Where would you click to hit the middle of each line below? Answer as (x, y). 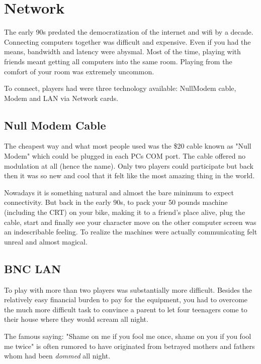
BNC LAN (33, 268)
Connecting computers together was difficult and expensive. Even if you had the (127, 41)
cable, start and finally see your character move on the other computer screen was (130, 222)
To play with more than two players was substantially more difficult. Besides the (128, 289)
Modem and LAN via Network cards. (61, 98)
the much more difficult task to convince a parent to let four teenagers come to (126, 309)
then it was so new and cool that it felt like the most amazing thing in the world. (129, 175)
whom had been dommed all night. (57, 356)
